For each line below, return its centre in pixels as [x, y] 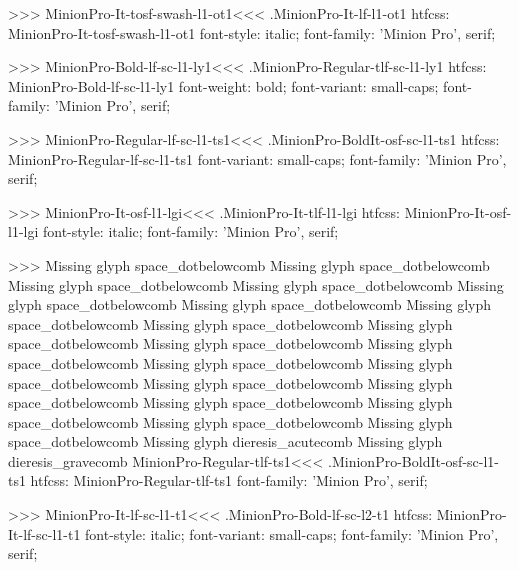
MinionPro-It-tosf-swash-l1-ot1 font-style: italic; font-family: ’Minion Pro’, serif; [252, 32]
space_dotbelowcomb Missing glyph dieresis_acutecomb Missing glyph [225, 441]
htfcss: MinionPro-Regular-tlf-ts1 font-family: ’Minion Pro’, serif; [229, 480]
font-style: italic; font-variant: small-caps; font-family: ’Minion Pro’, [292, 533]
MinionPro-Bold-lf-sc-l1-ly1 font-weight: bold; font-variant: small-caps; [223, 85]
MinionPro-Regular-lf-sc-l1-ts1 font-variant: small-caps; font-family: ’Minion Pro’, [257, 158]
